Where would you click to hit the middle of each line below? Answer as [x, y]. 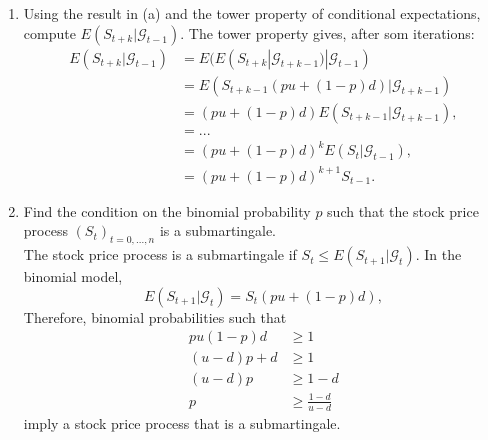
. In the [438, 254]
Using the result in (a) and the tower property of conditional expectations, [252, 13]
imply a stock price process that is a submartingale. [182, 422]
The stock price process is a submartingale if [160, 254]
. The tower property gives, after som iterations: [327, 32]
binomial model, [73, 276]
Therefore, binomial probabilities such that [155, 316]
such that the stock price [403, 210]
